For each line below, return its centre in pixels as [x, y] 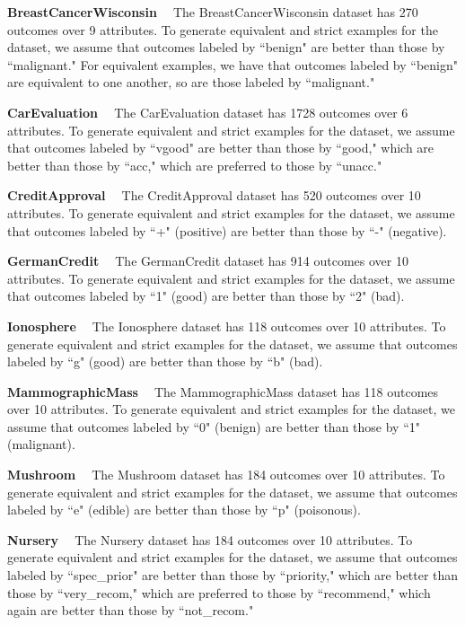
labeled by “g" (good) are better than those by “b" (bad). [165, 361]
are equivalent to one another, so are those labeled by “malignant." [191, 82]
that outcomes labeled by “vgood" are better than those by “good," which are [221, 148]
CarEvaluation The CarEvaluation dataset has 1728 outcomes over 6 [208, 112]
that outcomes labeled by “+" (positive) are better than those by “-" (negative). [227, 230]
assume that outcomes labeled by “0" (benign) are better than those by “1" [214, 426]
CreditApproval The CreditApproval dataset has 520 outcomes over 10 [214, 195]
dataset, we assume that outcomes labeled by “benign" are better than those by [226, 47]
